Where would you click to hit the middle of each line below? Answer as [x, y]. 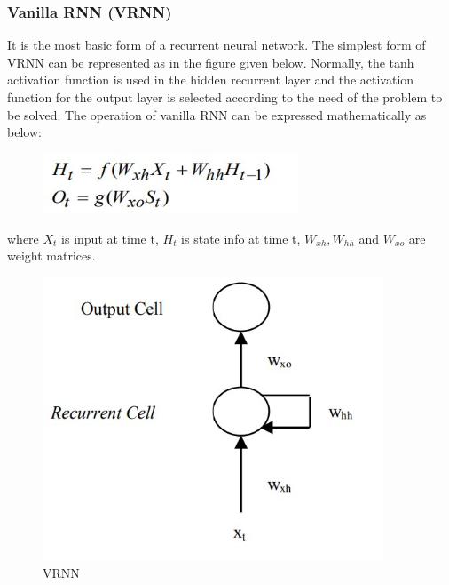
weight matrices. [51, 256]
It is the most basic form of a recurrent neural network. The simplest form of [217, 45]
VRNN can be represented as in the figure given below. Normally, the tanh [211, 62]
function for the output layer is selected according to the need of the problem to [225, 97]
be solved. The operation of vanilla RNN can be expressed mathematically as [217, 114]
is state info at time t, [241, 238]
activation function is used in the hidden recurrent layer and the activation [211, 80]
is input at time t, [110, 238]
